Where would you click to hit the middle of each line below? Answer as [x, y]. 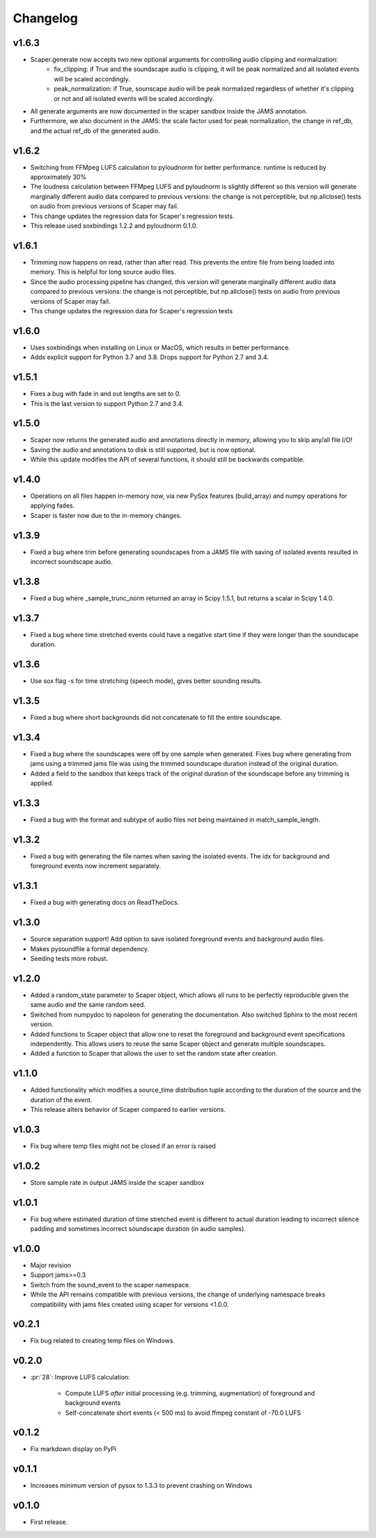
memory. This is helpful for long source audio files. [103, 272]
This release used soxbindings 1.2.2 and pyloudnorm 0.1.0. [114, 226]
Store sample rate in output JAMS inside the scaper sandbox [117, 1182]
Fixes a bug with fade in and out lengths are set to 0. [105, 394]
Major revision [51, 1265]
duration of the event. [61, 1099]
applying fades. [53, 505]
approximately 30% [58, 177]
